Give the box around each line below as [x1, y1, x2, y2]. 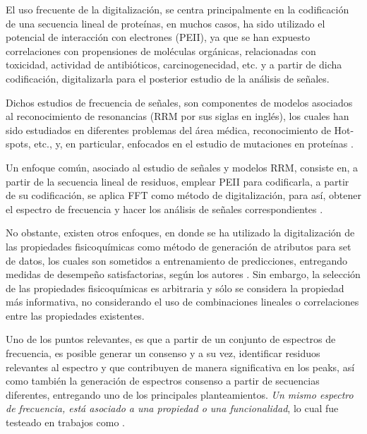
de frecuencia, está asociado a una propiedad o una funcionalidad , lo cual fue [6, 401, 339, 416]
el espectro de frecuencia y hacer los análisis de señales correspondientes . [6, 201, 323, 216]
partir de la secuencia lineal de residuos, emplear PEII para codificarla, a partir [6, 174, 349, 188]
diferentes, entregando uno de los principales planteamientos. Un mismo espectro [6, 387, 354, 402]
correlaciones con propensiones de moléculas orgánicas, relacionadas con [6, 43, 316, 58]
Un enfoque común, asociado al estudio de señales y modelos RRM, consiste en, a [6, 159, 359, 174]
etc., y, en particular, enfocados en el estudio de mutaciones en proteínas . [34, 136, 354, 151]
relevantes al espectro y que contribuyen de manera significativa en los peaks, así [6, 359, 355, 374]
